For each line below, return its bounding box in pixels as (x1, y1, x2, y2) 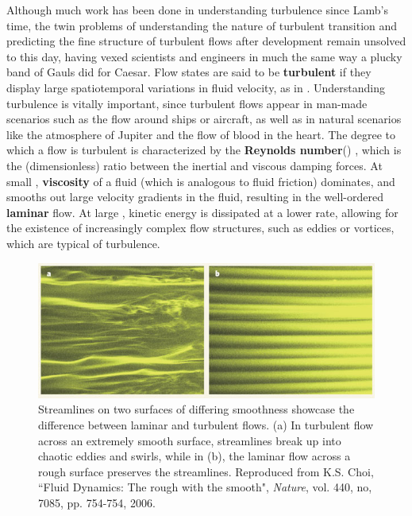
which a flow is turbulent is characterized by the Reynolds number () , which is (6, 142, 402, 158)
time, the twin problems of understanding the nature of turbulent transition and (6, 17, 398, 33)
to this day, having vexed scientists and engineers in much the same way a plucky (6, 48, 402, 64)
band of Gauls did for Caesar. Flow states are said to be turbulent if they (6, 64, 372, 80)
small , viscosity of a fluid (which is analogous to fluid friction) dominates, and (6, 173, 395, 189)
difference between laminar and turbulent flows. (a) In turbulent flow (38, 416, 374, 433)
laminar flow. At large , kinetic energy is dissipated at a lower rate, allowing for (6, 204, 399, 220)
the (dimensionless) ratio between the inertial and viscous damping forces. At (6, 157, 383, 173)
